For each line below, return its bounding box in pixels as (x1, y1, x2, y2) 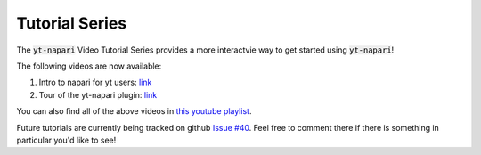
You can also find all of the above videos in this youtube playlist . (16, 106, 252, 117)
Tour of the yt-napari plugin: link (38, 89, 158, 100)
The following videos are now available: (16, 61, 162, 71)
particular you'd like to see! (16, 135, 117, 145)
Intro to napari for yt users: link (38, 77, 152, 88)
